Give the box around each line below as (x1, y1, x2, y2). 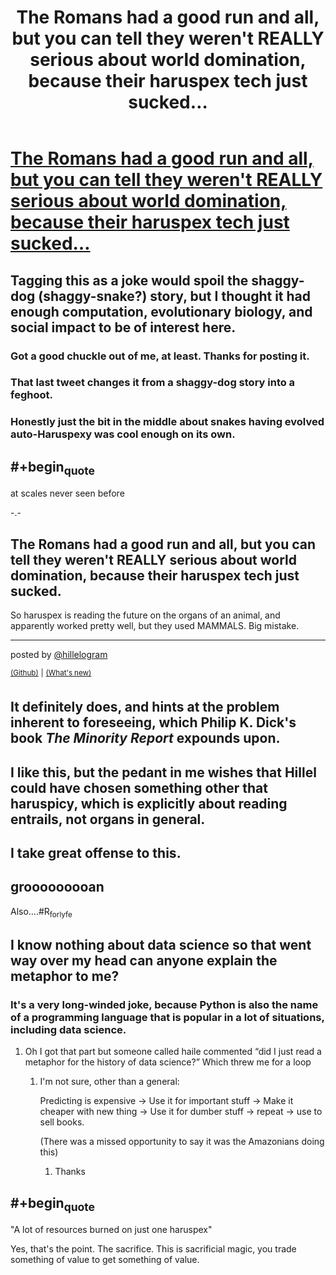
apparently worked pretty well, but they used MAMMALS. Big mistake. (10, 620, 300, 632)
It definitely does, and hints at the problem (10, 699, 280, 716)
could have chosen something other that (10, 779, 269, 796)
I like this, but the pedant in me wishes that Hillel (10, 764, 317, 781)
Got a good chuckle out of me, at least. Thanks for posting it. (10, 349, 310, 363)
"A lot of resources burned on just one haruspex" (10, 1224, 213, 1236)
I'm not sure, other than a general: (39, 1076, 180, 1088)
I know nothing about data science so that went (10, 936, 312, 953)
